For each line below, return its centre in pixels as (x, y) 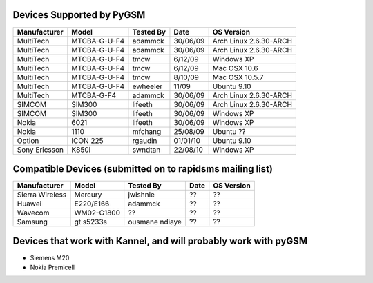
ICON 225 (87, 140)
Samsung (32, 222)
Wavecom (33, 213)
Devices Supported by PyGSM (79, 15)
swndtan (146, 150)
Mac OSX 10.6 (235, 68)
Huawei (29, 204)
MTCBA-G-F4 (94, 95)
